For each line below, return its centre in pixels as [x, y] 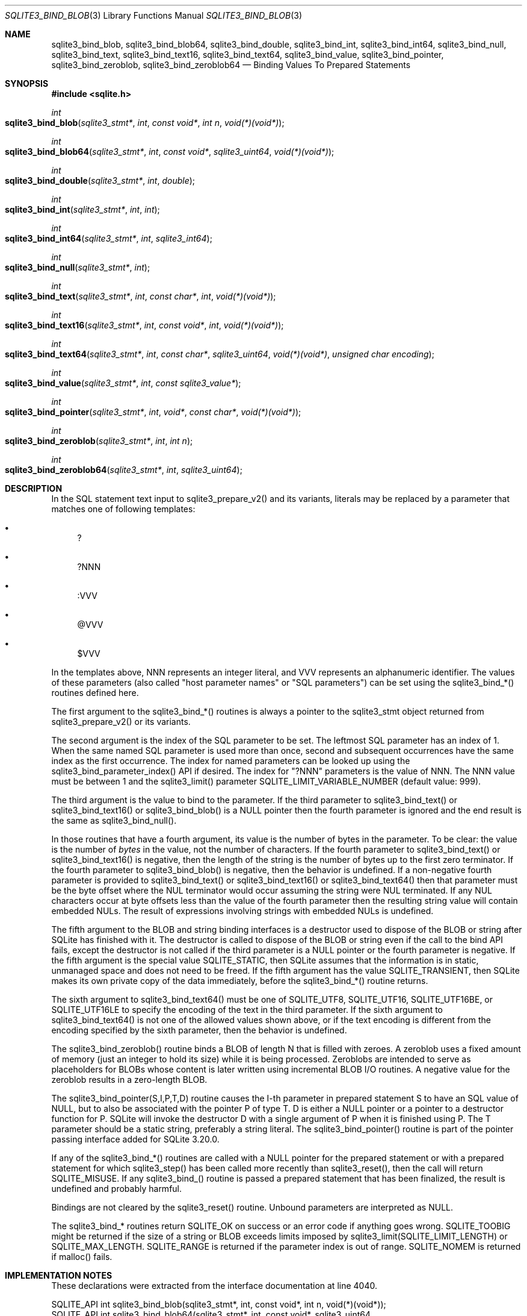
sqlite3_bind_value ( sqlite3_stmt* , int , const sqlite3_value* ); [123, 383]
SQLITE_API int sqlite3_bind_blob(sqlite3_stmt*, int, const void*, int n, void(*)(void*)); [219, 1304]
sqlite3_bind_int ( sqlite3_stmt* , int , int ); [82, 209]
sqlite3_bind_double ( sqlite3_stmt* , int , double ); [100, 180]
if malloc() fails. [82, 1257]
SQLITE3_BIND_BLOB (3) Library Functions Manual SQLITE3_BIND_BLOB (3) [153, 15]
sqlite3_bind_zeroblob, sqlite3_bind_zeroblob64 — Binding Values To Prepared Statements [231, 65]
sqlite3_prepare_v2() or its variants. [121, 722]
